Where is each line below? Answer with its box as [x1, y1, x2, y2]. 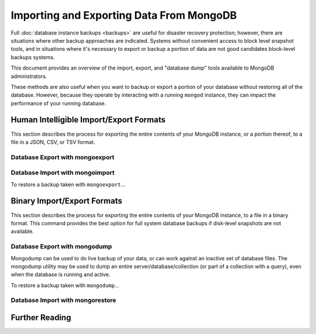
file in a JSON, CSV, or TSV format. [11, 138, 95, 146]
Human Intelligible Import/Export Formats [11, 115, 166, 125]
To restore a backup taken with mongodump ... [11, 281, 119, 289]
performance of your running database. [11, 99, 107, 106]
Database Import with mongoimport [11, 168, 115, 177]
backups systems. [11, 53, 55, 61]
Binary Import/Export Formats [11, 196, 122, 206]
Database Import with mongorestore [11, 296, 116, 304]
